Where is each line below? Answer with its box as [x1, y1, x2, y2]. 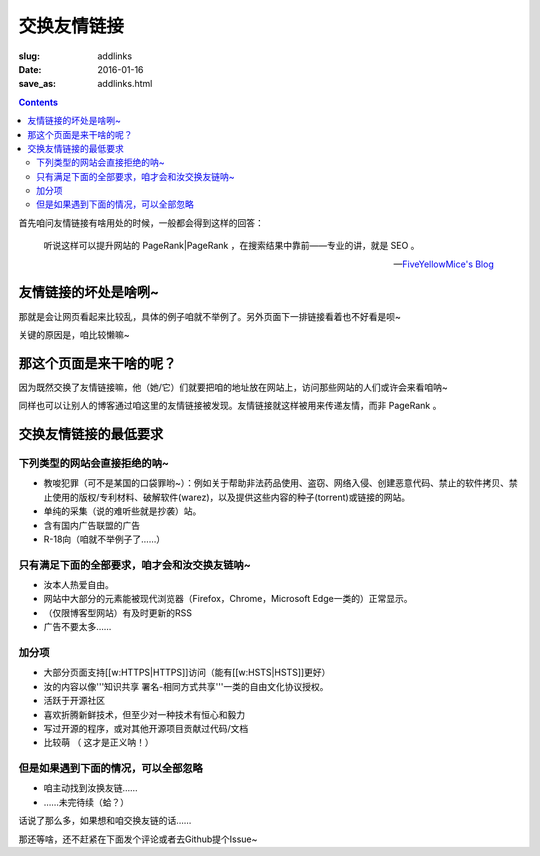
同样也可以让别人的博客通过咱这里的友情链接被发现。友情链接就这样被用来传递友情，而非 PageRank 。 [18, 400, 442, 412]
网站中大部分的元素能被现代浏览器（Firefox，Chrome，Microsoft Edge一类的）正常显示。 [43, 593, 413, 605]
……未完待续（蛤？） [43, 796, 130, 808]
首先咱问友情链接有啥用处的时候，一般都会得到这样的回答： [18, 216, 264, 229]
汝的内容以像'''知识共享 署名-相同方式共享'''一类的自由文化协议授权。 [43, 680, 329, 692]
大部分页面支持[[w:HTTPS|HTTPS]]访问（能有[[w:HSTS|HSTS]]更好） [43, 666, 331, 679]
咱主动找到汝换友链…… [43, 782, 139, 794]
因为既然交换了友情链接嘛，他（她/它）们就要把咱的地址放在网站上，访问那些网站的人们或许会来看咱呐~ [18, 381, 449, 393]
